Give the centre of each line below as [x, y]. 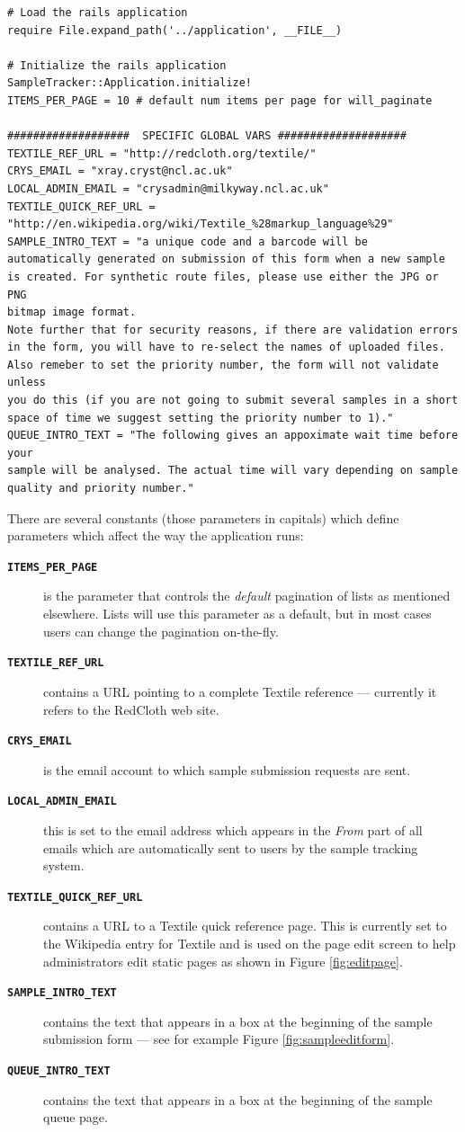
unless [27, 383]
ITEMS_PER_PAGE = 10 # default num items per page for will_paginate [220, 100]
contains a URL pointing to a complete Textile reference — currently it [240, 691]
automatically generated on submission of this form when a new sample [226, 259]
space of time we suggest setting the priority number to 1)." [201, 418]
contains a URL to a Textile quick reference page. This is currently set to [245, 926]
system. [64, 865]
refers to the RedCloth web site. [131, 709]
